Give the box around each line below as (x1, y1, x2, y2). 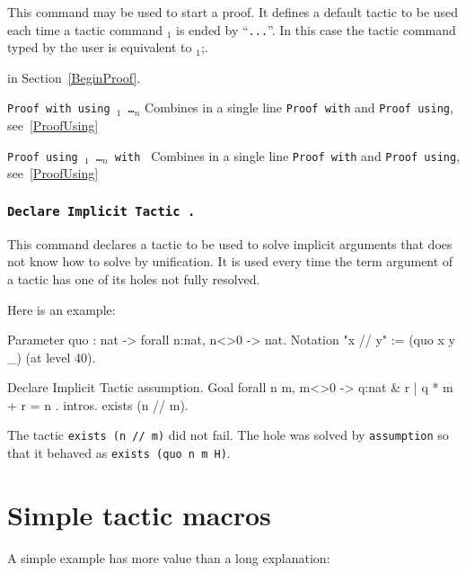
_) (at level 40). (7, 347, 96, 366)
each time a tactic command (7, 20, 163, 39)
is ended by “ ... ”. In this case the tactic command (176, 20, 456, 39)
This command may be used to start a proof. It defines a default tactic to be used (7, 3, 459, 21)
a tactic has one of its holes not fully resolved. (7, 269, 260, 288)
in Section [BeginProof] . (7, 67, 141, 86)
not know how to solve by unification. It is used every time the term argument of (7, 252, 453, 271)
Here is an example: (7, 300, 116, 318)
